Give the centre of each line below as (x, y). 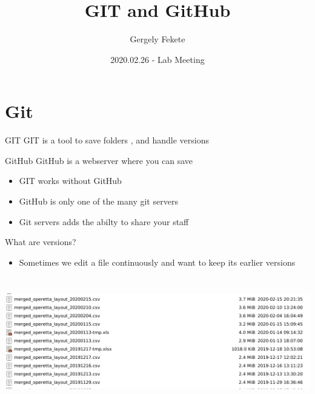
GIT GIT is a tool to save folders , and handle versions (107, 140)
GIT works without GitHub (70, 181)
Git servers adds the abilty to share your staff (104, 221)
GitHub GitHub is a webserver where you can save (99, 160)
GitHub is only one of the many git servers (98, 201)
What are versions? (41, 242)
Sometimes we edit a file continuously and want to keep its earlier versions (157, 262)
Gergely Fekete (157, 39)
